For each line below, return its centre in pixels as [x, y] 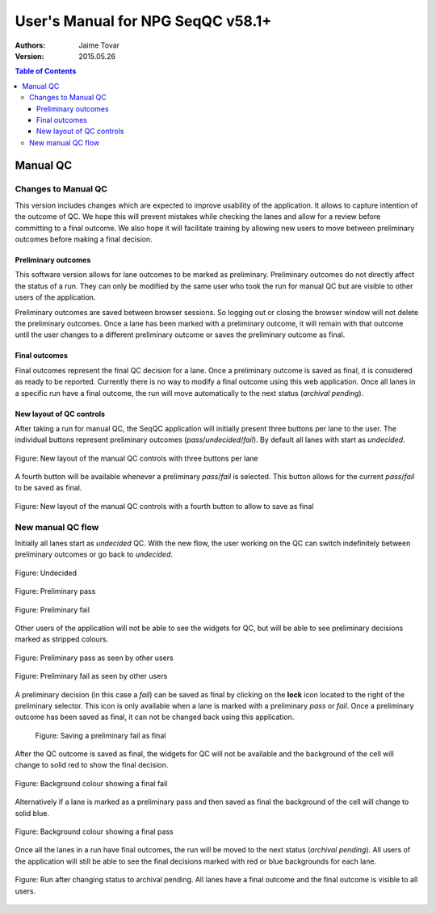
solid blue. [32, 813]
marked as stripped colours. [62, 639]
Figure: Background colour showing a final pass [94, 831]
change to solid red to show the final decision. [92, 765]
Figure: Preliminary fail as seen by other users [91, 676]
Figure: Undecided [46, 573]
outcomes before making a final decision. [84, 239]
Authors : [30, 45]
